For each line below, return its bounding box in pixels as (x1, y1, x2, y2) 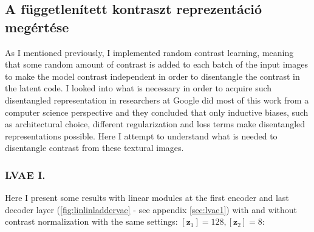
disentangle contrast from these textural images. (5, 141, 184, 154)
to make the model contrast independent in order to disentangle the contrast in (5, 69, 300, 82)
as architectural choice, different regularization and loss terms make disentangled (5, 118, 305, 130)
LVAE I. (5, 167, 46, 182)
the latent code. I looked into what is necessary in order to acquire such (5, 82, 272, 94)
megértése (5, 17, 69, 36)
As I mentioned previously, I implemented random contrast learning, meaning (5, 46, 294, 58)
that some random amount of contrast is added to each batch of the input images (5, 58, 308, 71)
